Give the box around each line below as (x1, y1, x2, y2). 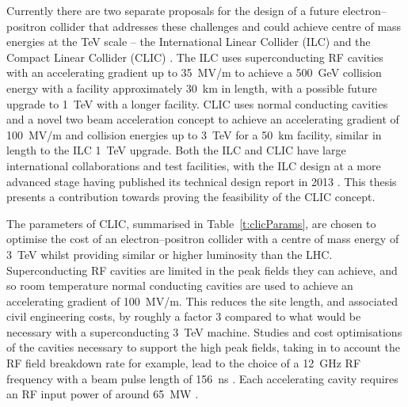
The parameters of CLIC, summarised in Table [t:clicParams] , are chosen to (6, 215, 376, 231)
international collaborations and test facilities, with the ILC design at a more (6, 157, 381, 173)
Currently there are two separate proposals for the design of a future (6, 2, 339, 18)
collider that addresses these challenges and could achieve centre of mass (49, 17, 402, 34)
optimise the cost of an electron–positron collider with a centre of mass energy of (6, 230, 399, 247)
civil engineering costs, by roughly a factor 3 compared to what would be (6, 308, 361, 325)
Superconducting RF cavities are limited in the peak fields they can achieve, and (6, 261, 398, 278)
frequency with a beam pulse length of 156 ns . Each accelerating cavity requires (6, 370, 398, 386)
